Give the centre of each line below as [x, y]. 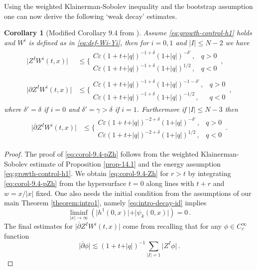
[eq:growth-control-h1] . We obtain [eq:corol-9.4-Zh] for [86, 173]
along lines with [170, 183]
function [17, 235]
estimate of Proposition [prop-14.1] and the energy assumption [126, 163]
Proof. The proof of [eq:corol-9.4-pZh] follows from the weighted [101, 154]
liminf [79, 213]
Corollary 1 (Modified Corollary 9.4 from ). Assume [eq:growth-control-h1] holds [128, 33]
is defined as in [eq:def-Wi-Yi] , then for [89, 42]
